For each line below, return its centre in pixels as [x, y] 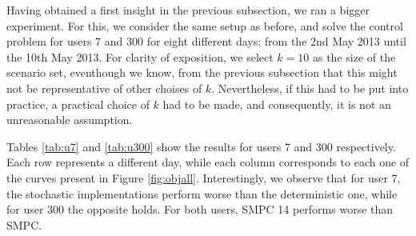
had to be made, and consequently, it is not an [277, 104]
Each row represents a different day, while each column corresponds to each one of [208, 162]
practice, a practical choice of [78, 104]
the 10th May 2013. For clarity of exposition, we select [140, 56]
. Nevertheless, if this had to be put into [310, 88]
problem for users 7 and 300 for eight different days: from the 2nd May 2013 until [206, 41]
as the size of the [354, 56]
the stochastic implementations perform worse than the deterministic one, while [202, 193]
